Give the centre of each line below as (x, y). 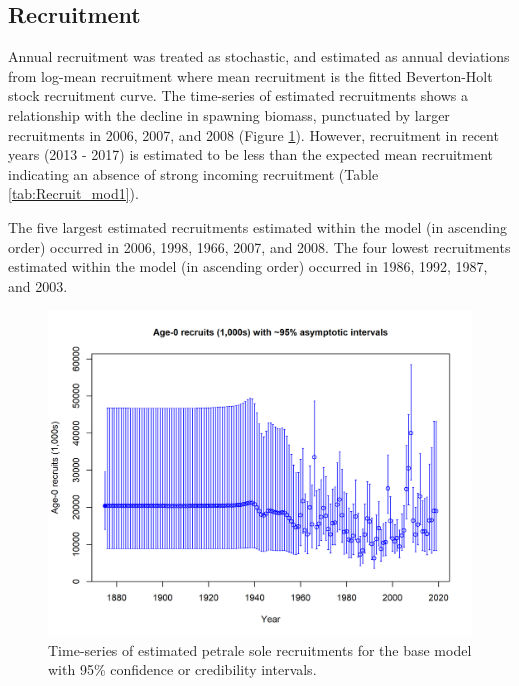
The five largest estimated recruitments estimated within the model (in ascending (258, 226)
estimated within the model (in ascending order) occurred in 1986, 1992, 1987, (248, 266)
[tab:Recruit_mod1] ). (73, 193)
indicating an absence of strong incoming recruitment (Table (193, 173)
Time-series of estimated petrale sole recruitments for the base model (260, 649)
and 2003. (38, 285)
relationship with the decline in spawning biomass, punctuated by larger (229, 114)
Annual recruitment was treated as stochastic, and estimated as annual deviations (259, 56)
